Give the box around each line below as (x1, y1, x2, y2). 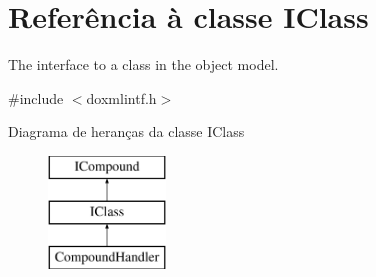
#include (8, 87, 64, 108)
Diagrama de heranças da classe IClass (8, 121, 245, 142)
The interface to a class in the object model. (8, 54, 279, 75)
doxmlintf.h (86, 87, 157, 108)
